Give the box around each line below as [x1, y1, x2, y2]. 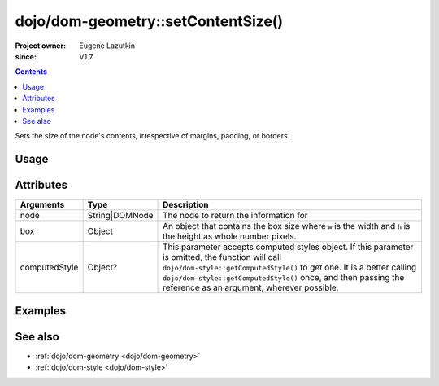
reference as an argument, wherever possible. [163, 282, 339, 293]
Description [163, 200, 209, 211]
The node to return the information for [163, 210, 308, 222]
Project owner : [15, 41, 67, 50]
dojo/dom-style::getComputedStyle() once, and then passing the [163, 272, 405, 283]
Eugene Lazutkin [79, 41, 136, 50]
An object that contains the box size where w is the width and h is [163, 221, 411, 232]
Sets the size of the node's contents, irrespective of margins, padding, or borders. [15, 131, 290, 141]
